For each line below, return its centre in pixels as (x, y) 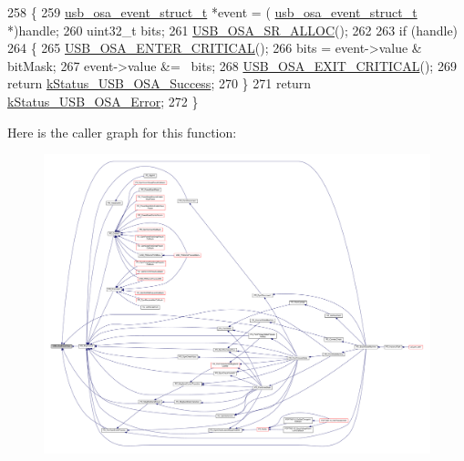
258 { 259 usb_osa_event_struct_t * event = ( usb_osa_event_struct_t (212, 12)
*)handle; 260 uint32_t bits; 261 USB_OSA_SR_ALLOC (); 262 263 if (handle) (233, 30)
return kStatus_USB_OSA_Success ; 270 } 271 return (160, 83)
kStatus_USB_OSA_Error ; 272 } (103, 101)
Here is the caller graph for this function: (122, 132)
